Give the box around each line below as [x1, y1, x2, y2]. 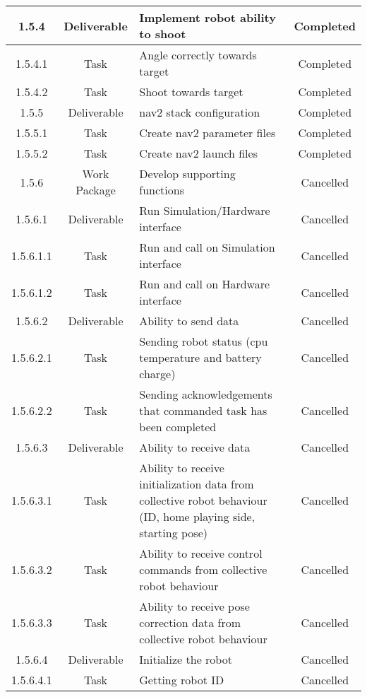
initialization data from [139, 476, 254, 492]
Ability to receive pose [139, 598, 250, 614]
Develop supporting [139, 165, 236, 182]
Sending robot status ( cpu [139, 333, 268, 349]
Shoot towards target [139, 83, 243, 100]
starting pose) [139, 525, 207, 541]
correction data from [139, 614, 241, 631]
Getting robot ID [139, 672, 224, 688]
